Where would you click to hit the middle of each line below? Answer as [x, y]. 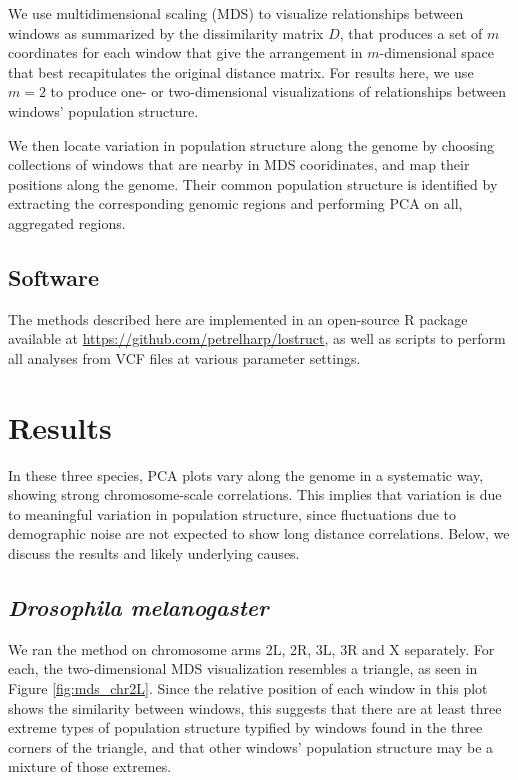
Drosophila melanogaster [138, 607]
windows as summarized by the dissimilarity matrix [166, 32]
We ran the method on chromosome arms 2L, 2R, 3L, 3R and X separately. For [251, 648]
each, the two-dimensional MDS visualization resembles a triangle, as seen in [243, 668]
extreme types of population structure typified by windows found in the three [245, 727]
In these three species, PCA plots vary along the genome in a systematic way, [246, 474]
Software [54, 276]
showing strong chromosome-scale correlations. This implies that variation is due [255, 494]
